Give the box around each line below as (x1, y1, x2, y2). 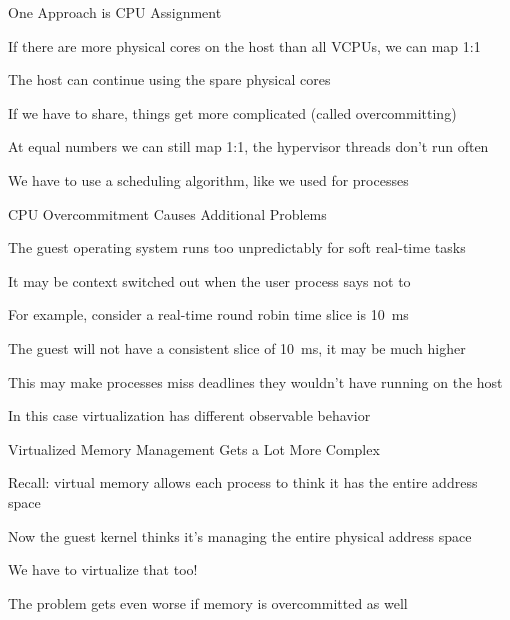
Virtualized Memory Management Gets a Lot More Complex (8, 438, 380, 459)
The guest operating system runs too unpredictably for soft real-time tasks (8, 237, 466, 258)
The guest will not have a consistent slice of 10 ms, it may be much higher (8, 337, 466, 358)
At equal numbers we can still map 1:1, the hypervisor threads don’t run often (8, 136, 489, 157)
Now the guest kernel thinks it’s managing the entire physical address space (8, 525, 472, 546)
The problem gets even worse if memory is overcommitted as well (8, 592, 408, 613)
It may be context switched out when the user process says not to (8, 270, 411, 291)
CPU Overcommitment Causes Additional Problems (8, 203, 327, 224)
